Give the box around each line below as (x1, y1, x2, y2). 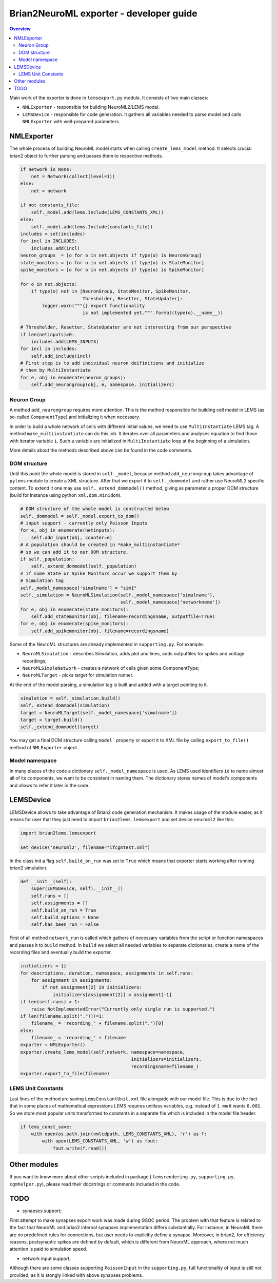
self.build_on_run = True (31, 907, 96, 913)
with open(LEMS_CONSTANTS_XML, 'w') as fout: (42, 1138, 159, 1144)
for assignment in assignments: (31, 977, 113, 983)
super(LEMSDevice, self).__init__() (31, 886, 123, 891)
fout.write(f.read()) (52, 1145, 107, 1151)
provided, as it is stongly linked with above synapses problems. (9, 1272, 144, 1278)
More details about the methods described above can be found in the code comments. (9, 447, 193, 453)
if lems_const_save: (20, 1124, 72, 1130)
